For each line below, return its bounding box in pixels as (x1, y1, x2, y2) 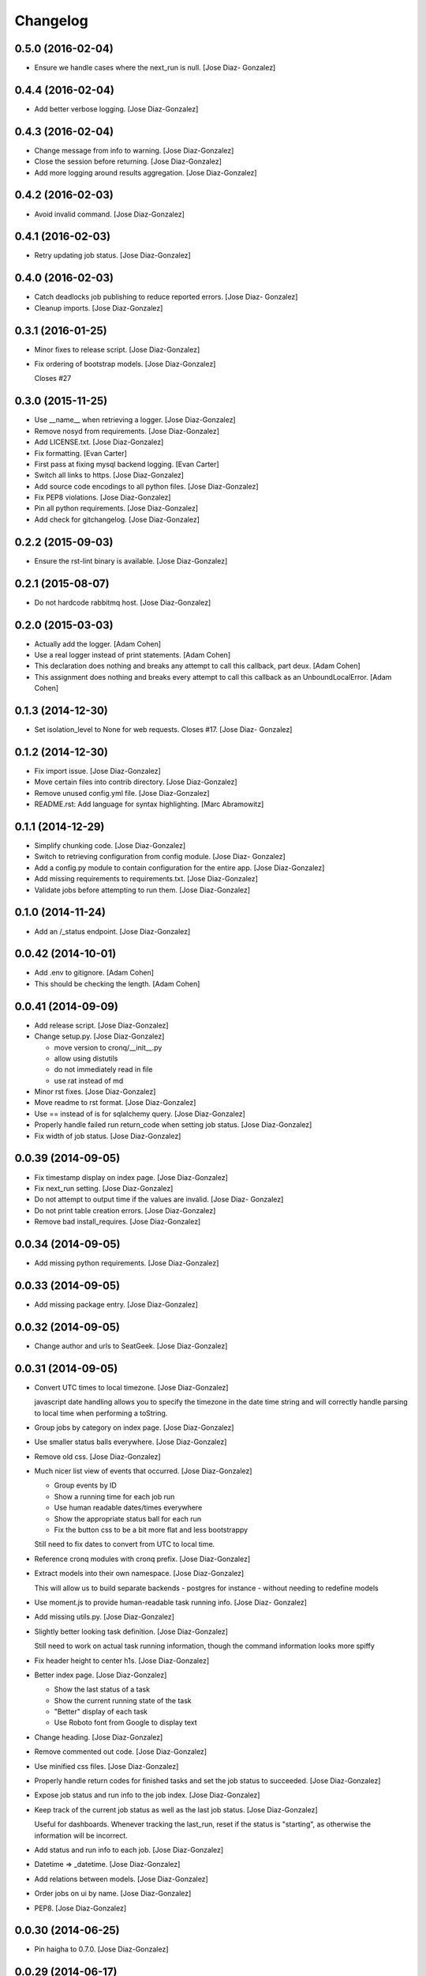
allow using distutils (54, 1054, 118, 1063)
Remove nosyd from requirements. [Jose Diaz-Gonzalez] (34, 426, 220, 436)
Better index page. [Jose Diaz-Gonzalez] (34, 1670, 167, 1680)
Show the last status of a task (54, 1684, 150, 1695)
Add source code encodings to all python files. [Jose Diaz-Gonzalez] (34, 481, 260, 491)
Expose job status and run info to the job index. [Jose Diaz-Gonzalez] (34, 1790, 260, 1800)
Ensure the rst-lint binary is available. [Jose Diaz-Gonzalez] (34, 556, 228, 565)
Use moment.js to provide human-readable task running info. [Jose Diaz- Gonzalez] (34, 1597, 308, 1607)
